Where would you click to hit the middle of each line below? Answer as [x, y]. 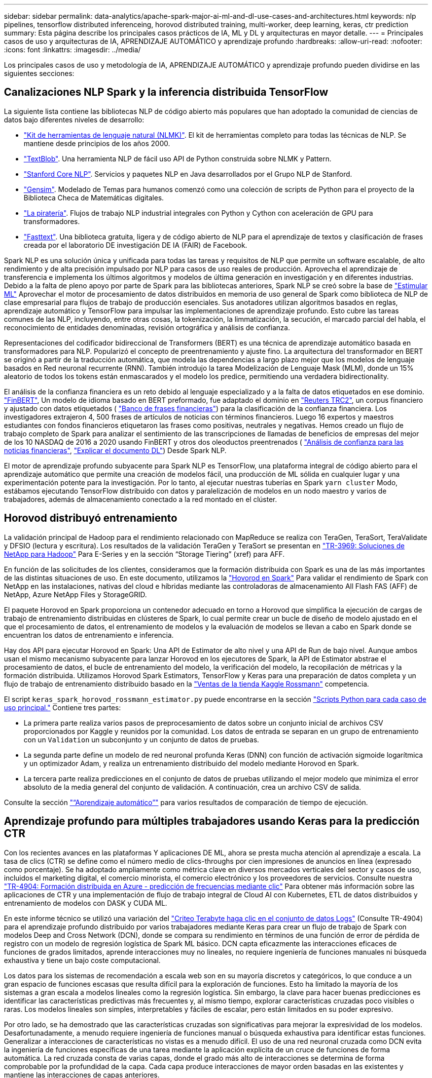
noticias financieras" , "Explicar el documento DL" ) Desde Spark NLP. [115, 450]
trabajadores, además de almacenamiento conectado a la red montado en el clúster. [141, 499]
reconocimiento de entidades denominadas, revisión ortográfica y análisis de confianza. [147, 327]
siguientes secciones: [39, 73]
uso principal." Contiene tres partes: [62, 707]
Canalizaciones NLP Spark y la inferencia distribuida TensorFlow [166, 92]
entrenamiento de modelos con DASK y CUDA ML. [86, 903]
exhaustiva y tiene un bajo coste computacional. [82, 960]
